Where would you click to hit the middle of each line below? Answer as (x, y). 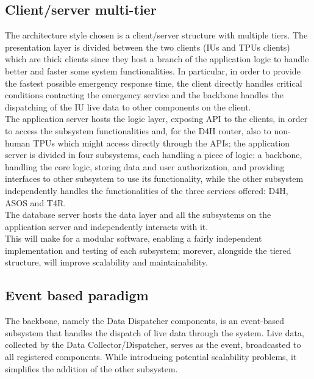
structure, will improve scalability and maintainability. (106, 262)
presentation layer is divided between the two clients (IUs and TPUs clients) (148, 47)
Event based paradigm (77, 295)
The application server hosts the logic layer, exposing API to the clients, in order (156, 119)
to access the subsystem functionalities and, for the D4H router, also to (138, 130)
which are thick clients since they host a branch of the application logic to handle (157, 59)
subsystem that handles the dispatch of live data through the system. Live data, (155, 332)
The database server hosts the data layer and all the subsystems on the (138, 215)
